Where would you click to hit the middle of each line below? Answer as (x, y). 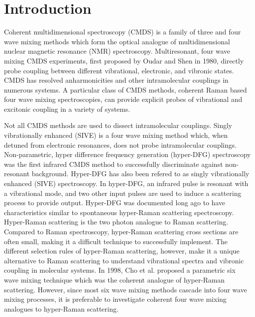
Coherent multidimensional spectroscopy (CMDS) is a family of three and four (122, 32)
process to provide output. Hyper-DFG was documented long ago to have (115, 203)
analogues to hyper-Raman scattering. (61, 308)
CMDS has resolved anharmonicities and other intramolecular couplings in (116, 80)
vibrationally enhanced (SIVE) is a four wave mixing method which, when (116, 135)
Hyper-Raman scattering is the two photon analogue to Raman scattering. (116, 222)
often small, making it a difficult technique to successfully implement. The (116, 241)
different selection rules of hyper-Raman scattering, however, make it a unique (122, 251)
